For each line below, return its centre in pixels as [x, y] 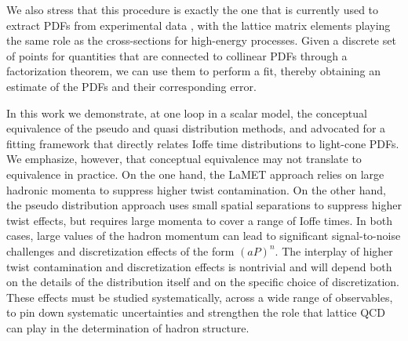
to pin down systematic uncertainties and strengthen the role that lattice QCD [196, 312]
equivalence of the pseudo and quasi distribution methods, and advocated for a [196, 128]
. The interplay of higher [334, 250]
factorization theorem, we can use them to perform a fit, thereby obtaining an [194, 71]
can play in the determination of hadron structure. [128, 327]
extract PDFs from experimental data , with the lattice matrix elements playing [199, 25]
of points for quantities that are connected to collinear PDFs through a [177, 55]
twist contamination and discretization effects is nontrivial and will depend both [199, 266]
